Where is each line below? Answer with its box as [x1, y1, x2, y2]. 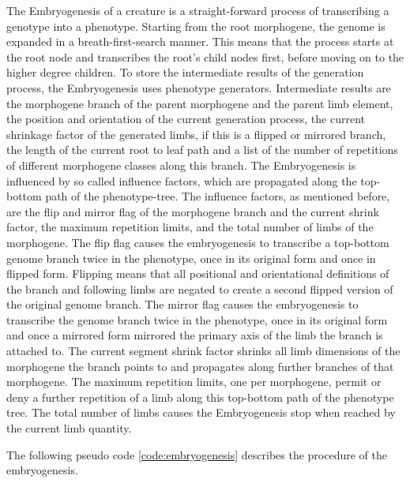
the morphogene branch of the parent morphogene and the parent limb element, [6, 95, 393, 111]
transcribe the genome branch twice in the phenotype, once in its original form [6, 311, 388, 328]
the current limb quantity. [6, 420, 132, 436]
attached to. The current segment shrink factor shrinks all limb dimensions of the [6, 343, 401, 359]
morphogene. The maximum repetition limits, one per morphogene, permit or [6, 373, 382, 390]
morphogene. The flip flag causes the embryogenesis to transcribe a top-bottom [6, 234, 389, 250]
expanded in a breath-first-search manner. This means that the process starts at [6, 33, 394, 50]
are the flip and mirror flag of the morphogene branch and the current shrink [6, 203, 379, 219]
